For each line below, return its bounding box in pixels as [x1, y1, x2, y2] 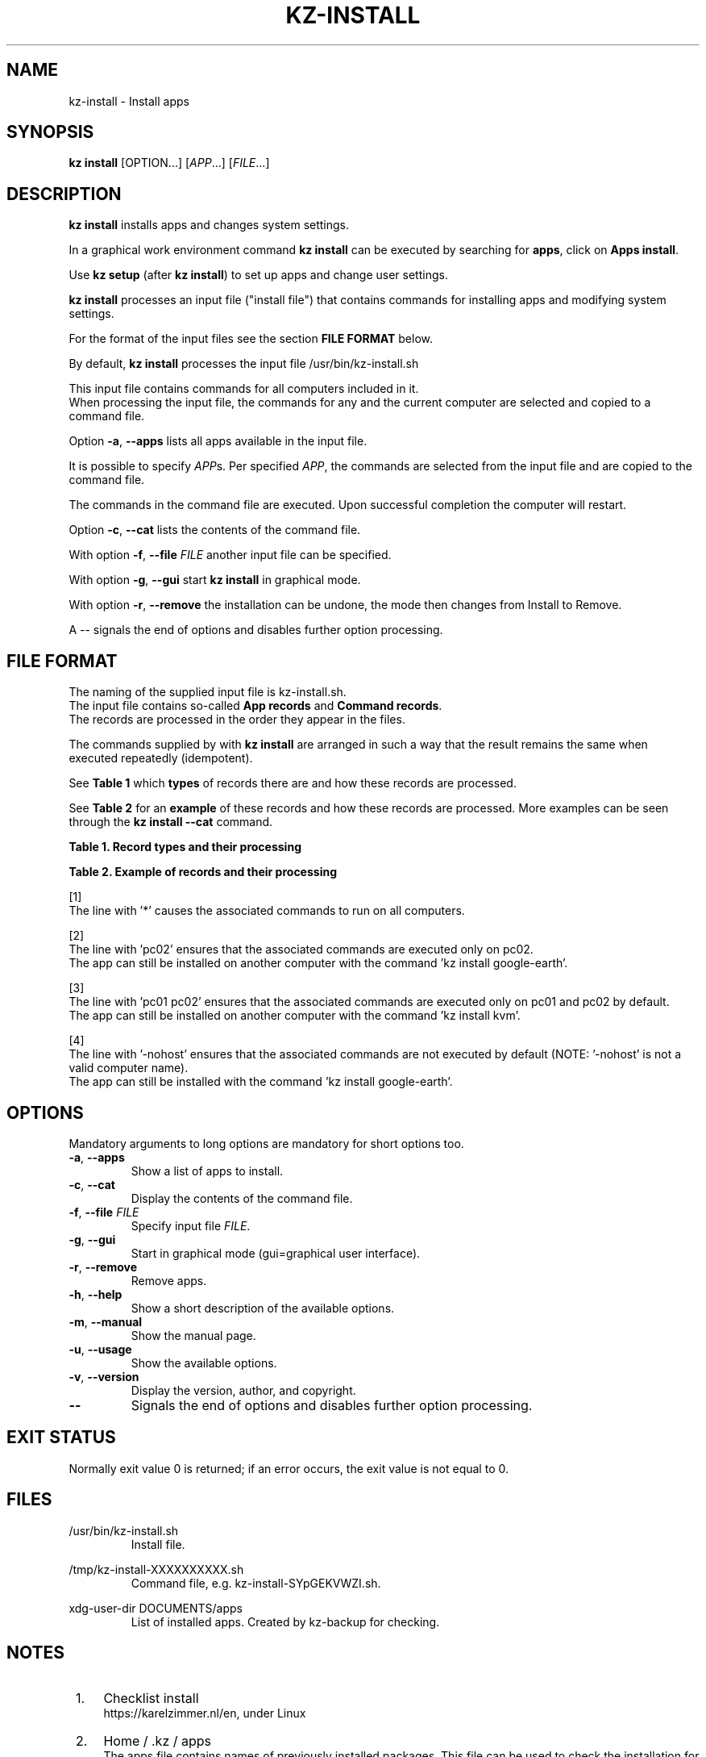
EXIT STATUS [6, 1427, 116, 1448]
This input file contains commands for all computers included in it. [69, 382, 419, 396]
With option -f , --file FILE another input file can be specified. [69, 548, 392, 562]
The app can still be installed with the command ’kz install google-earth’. [69, 1075, 453, 1089]
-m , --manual [69, 1314, 143, 1329]
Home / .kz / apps [103, 1732, 211, 1749]
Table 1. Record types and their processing [69, 840, 301, 854]
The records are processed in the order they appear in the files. [69, 712, 405, 727]
